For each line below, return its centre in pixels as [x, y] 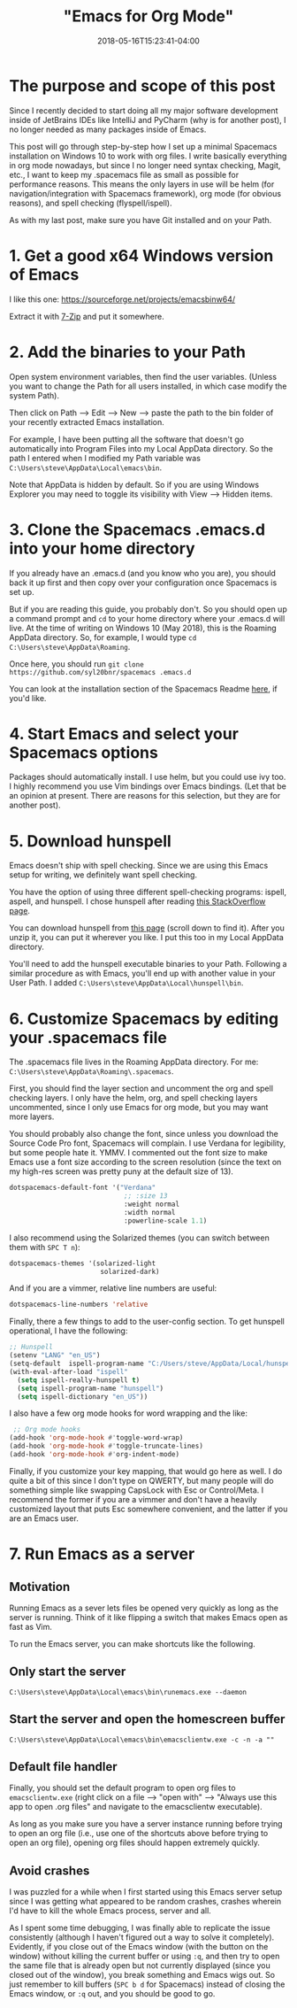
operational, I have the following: [69, 1331]
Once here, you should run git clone [76, 664]
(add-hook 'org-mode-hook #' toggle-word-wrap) [96, 1438]
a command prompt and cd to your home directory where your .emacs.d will [147, 618]
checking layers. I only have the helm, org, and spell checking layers [133, 1098]
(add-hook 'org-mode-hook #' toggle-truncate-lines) [106, 1446]
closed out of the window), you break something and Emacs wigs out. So [142, 1975]
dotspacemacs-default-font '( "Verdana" [83, 1188]
